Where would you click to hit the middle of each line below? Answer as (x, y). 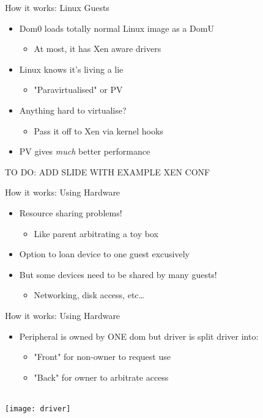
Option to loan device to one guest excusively (104, 254)
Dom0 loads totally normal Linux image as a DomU (117, 28)
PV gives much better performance (85, 151)
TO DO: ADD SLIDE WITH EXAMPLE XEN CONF (108, 171)
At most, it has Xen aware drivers (98, 49)
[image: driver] (38, 409)
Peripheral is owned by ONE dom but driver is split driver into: (139, 336)
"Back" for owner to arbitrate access (101, 377)
